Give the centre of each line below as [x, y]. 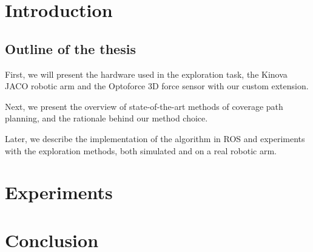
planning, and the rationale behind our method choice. [106, 118]
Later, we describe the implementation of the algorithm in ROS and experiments [155, 138]
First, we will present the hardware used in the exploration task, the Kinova [146, 74]
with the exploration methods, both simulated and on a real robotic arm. [141, 150]
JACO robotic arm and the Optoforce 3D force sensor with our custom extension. [157, 86]
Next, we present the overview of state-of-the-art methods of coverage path [144, 106]
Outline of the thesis [70, 48]
